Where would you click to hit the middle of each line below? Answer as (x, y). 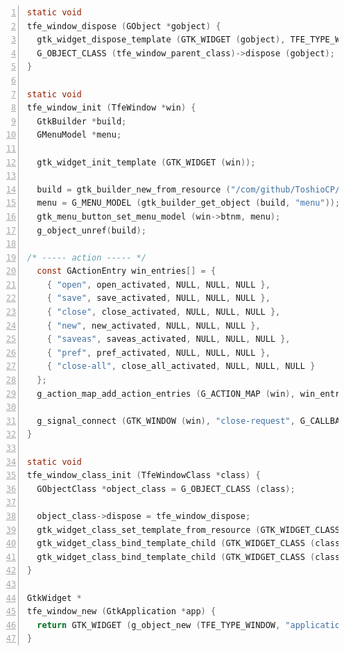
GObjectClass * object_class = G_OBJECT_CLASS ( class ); (166, 489)
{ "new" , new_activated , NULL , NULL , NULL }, (154, 325)
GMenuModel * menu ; (79, 135)
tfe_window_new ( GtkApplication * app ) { (122, 612)
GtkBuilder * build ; (82, 121)
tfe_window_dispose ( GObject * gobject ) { (124, 26)
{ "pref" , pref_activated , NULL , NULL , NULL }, (158, 353)
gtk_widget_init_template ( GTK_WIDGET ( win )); (146, 162)
